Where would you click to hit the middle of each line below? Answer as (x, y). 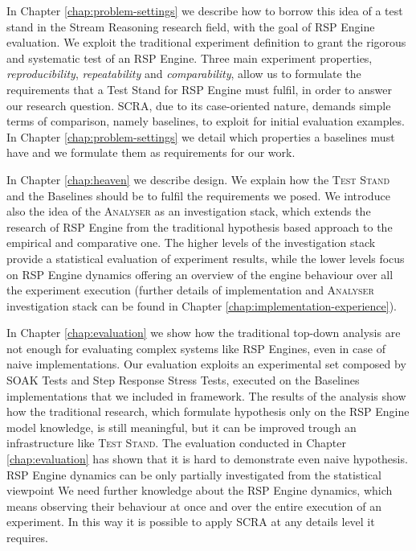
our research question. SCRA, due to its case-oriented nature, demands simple (199, 105)
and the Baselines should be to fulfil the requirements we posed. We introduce (198, 195)
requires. (27, 537)
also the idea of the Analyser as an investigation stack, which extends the (189, 211)
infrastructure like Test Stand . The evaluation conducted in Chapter (177, 443)
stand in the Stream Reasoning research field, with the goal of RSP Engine (191, 26)
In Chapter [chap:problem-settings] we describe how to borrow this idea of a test (205, 10)
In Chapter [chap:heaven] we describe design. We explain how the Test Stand (198, 179)
